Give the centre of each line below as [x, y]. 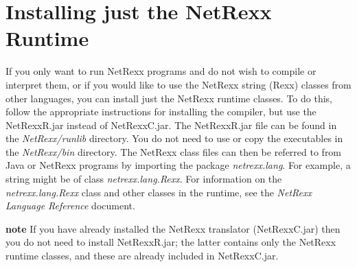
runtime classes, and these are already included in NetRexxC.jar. [142, 256]
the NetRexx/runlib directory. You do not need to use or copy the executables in [174, 138]
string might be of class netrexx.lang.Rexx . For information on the [144, 179]
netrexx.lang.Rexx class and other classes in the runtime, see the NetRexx [159, 192]
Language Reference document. [70, 206]
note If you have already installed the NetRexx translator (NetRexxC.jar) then [173, 228]
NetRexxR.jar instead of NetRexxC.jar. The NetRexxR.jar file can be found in [171, 125]
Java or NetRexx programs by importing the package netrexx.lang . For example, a [178, 165]
